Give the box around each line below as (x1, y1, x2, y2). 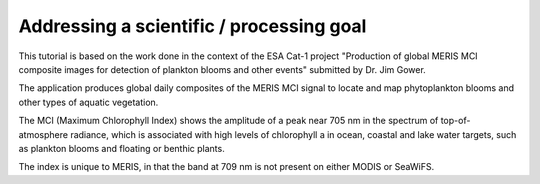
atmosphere (18, 128, 69, 140)
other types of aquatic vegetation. (18, 96, 159, 108)
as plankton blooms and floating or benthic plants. (18, 142, 225, 154)
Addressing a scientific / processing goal (18, 15, 367, 37)
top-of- (440, 115, 471, 127)
